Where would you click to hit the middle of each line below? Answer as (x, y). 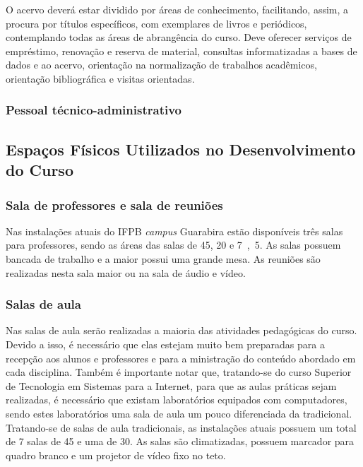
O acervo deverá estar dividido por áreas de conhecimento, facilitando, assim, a (177, 9)
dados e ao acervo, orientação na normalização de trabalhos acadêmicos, (161, 65)
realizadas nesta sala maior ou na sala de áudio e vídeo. (126, 272)
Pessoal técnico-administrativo (94, 110)
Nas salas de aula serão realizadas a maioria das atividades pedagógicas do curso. (181, 330)
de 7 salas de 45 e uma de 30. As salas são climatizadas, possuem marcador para (180, 441)
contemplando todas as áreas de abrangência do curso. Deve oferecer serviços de (179, 37)
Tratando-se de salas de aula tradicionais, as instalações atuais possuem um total (181, 427)
